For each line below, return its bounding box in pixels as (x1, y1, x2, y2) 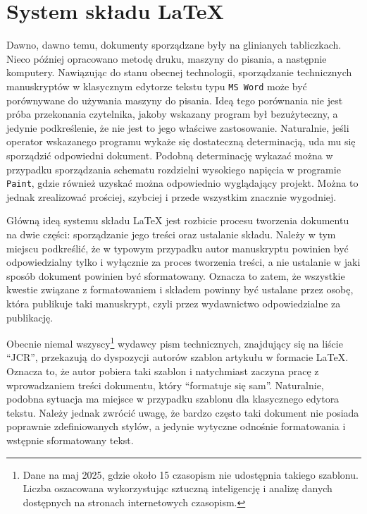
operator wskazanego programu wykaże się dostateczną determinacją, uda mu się (6, 134, 356, 149)
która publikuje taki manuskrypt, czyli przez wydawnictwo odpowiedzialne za (6, 295, 341, 310)
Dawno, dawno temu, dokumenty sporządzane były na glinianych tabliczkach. (6, 37, 342, 52)
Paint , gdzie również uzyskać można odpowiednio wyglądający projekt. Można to (6, 176, 359, 190)
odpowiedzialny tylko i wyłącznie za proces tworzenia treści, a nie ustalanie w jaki (6, 255, 361, 269)
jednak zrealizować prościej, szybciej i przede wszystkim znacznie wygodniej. (6, 189, 337, 204)
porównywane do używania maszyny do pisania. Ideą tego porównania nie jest (6, 92, 343, 107)
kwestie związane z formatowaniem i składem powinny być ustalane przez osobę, (6, 282, 354, 297)
